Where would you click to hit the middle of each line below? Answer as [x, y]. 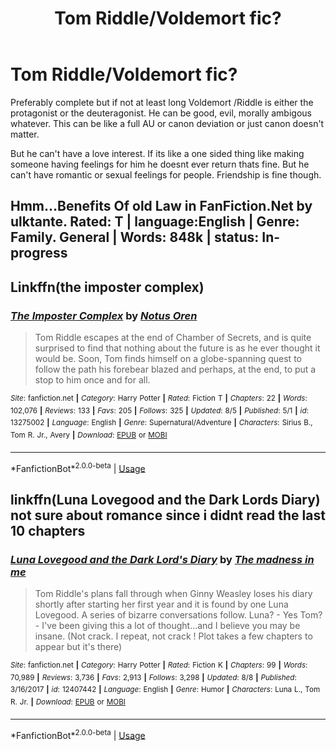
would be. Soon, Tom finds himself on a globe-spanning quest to [168, 359]
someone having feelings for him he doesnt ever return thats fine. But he [160, 164]
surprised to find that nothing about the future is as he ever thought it [177, 348]
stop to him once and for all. [92, 380]
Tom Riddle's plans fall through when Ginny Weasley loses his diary [173, 593]
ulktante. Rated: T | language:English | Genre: [155, 222]
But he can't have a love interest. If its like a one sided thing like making [157, 153]
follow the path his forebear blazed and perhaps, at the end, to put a [175, 369]
